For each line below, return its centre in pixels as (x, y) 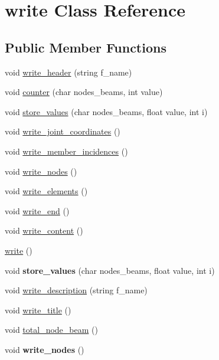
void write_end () (37, 210)
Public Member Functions (86, 47)
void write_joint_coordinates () (63, 131)
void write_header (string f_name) (68, 72)
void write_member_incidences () (66, 151)
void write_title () (38, 310)
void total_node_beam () (51, 330)
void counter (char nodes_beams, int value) (84, 92)
